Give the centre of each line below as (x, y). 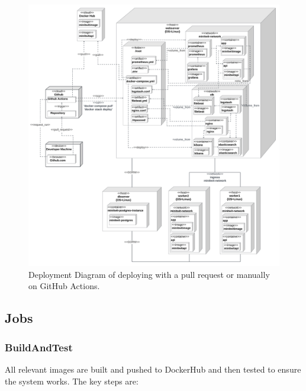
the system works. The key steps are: (72, 381)
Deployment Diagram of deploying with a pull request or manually (149, 274)
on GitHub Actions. (64, 286)
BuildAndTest (39, 347)
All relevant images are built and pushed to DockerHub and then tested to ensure (153, 369)
